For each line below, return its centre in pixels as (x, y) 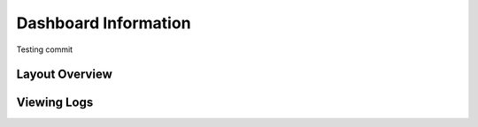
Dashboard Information (104, 23)
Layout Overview (64, 75)
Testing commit (45, 49)
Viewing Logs (55, 103)
